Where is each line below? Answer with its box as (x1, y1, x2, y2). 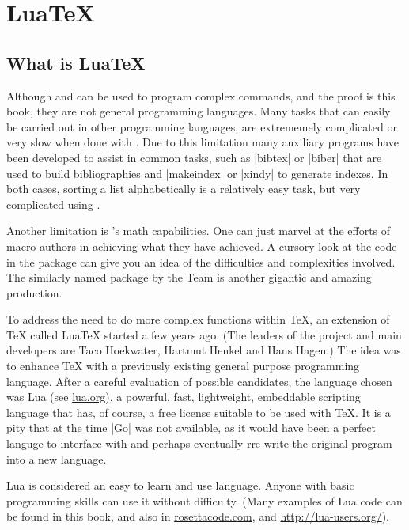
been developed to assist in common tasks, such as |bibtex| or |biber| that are (6, 149, 382, 165)
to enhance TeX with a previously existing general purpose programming (6, 358, 360, 374)
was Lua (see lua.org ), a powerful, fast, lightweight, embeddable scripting (6, 388, 361, 405)
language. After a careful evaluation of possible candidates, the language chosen (6, 373, 392, 389)
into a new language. (6, 450, 107, 467)
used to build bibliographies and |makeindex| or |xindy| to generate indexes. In (6, 165, 388, 181)
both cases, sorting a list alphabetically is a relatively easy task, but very (6, 180, 361, 197)
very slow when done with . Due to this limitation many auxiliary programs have (6, 134, 400, 150)
